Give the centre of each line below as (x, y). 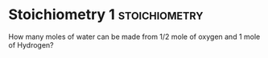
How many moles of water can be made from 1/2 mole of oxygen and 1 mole (134, 37)
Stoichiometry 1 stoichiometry (106, 15)
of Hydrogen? (31, 44)
